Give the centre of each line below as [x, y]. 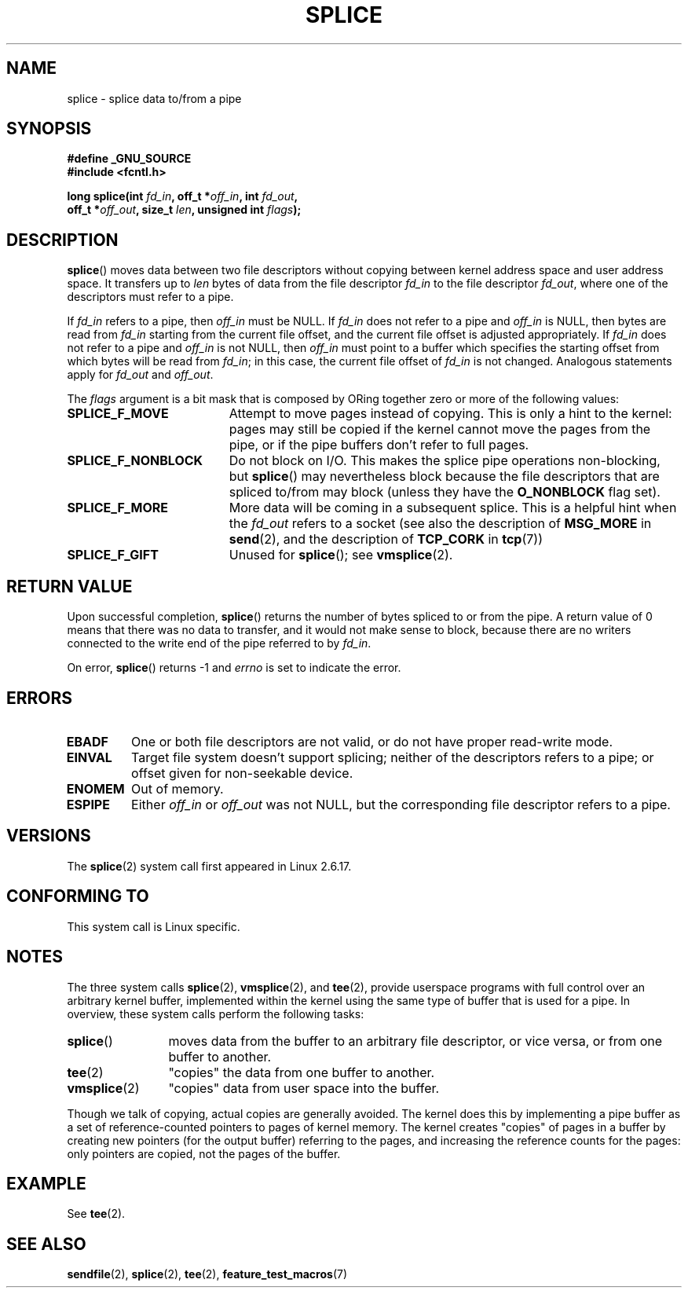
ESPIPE [88, 804]
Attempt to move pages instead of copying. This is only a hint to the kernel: [450, 414]
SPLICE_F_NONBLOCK [135, 461]
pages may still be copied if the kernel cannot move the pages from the [440, 429]
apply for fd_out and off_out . [140, 375]
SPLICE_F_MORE [117, 508]
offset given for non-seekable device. [242, 773]
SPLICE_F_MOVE [118, 414]
